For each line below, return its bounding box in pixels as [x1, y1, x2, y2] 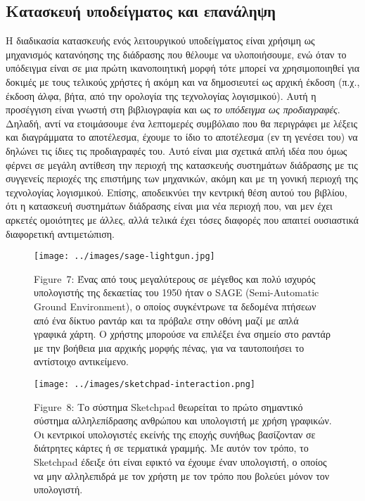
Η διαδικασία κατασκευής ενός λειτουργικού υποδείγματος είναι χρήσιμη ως [6, 33, 315, 48]
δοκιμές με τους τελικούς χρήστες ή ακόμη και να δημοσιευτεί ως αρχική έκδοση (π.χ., [6, 74, 360, 89]
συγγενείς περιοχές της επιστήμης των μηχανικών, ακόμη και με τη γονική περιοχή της [6, 171, 358, 186]
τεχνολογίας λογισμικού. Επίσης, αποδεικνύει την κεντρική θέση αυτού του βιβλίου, [6, 184, 347, 199]
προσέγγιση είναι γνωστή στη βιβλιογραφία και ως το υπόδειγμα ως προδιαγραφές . [6, 102, 340, 117]
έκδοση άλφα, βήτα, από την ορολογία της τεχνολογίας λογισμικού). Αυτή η [6, 88, 316, 103]
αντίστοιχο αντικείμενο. [34, 354, 129, 369]
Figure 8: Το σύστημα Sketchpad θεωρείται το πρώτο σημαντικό [34, 399, 303, 414]
